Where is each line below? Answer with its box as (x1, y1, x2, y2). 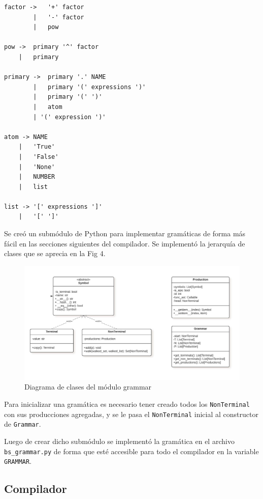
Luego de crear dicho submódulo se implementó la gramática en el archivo (4, 436, 235, 446)
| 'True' (18, 143, 55, 151)
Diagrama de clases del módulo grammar (24, 381, 152, 392)
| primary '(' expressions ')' (33, 83, 146, 91)
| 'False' (18, 153, 59, 160)
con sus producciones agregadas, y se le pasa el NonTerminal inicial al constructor (4, 408, 258, 419)
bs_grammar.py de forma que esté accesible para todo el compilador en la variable (4, 446, 259, 456)
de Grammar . (4, 419, 41, 429)
